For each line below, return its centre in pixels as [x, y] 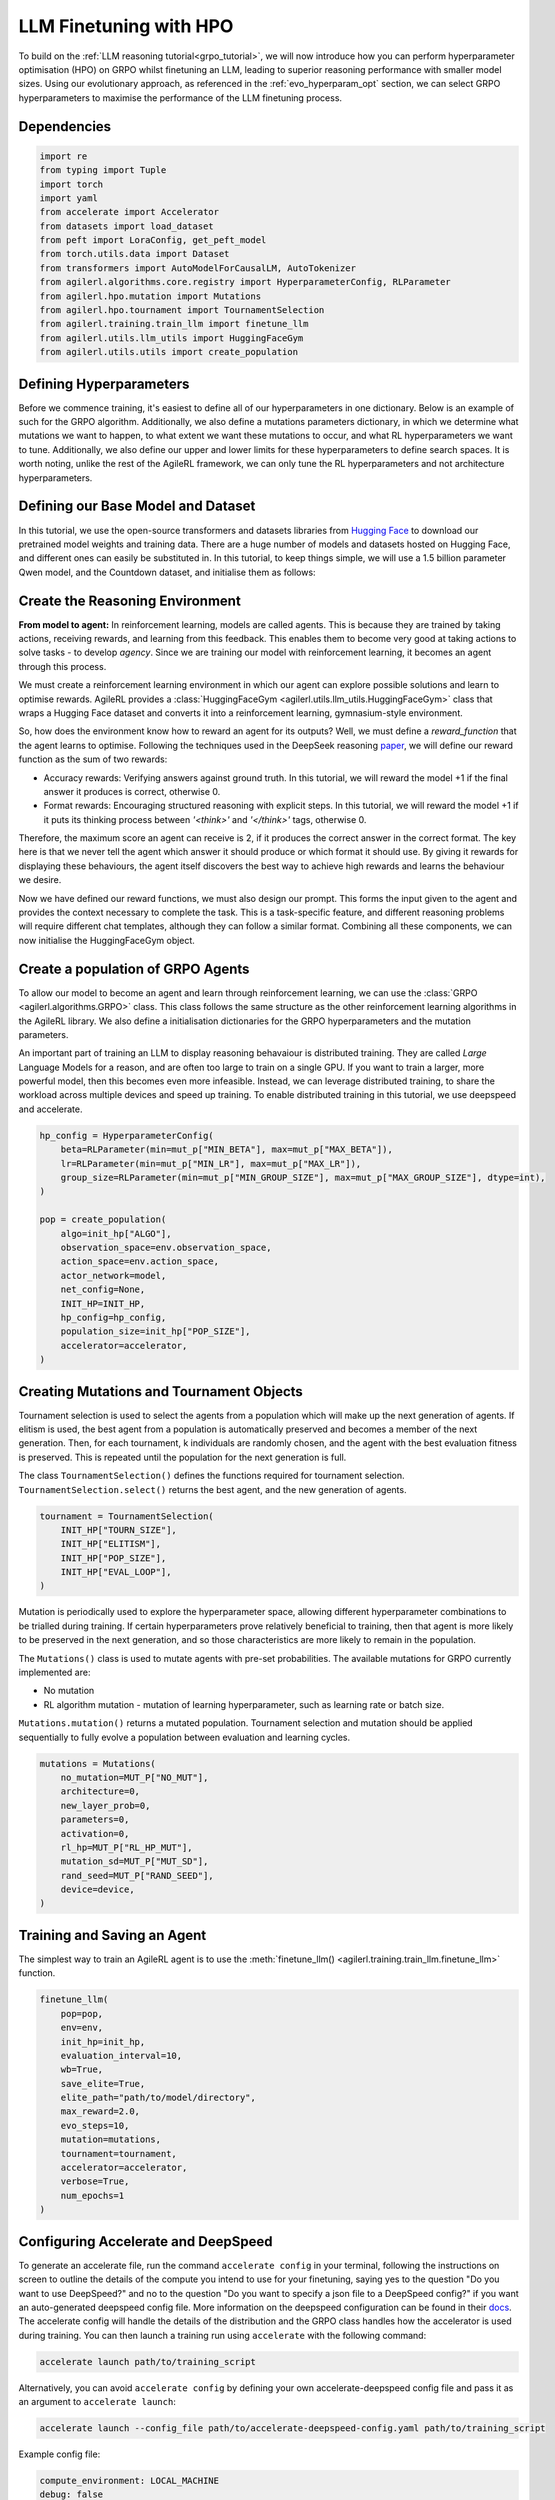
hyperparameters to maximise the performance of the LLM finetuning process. [180, 97]
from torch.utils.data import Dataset [134, 254]
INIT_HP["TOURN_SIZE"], [118, 1529]
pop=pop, [82, 2013]
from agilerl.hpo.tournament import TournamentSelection [182, 310]
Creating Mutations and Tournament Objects [161, 1391]
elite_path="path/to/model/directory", [158, 2098]
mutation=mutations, [111, 2139]
